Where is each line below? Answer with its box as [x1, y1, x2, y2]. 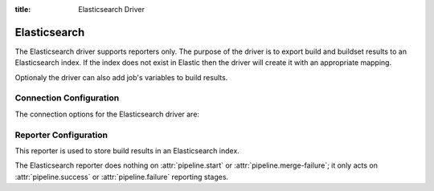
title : [14, 5, 31, 14]
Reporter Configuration [14, 129, 108, 140]
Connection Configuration [14, 92, 120, 104]
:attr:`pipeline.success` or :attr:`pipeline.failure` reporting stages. [14, 172, 229, 181]
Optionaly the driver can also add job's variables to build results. [14, 72, 228, 82]
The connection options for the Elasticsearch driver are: [14, 109, 200, 119]
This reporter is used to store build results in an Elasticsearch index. [14, 145, 240, 156]
